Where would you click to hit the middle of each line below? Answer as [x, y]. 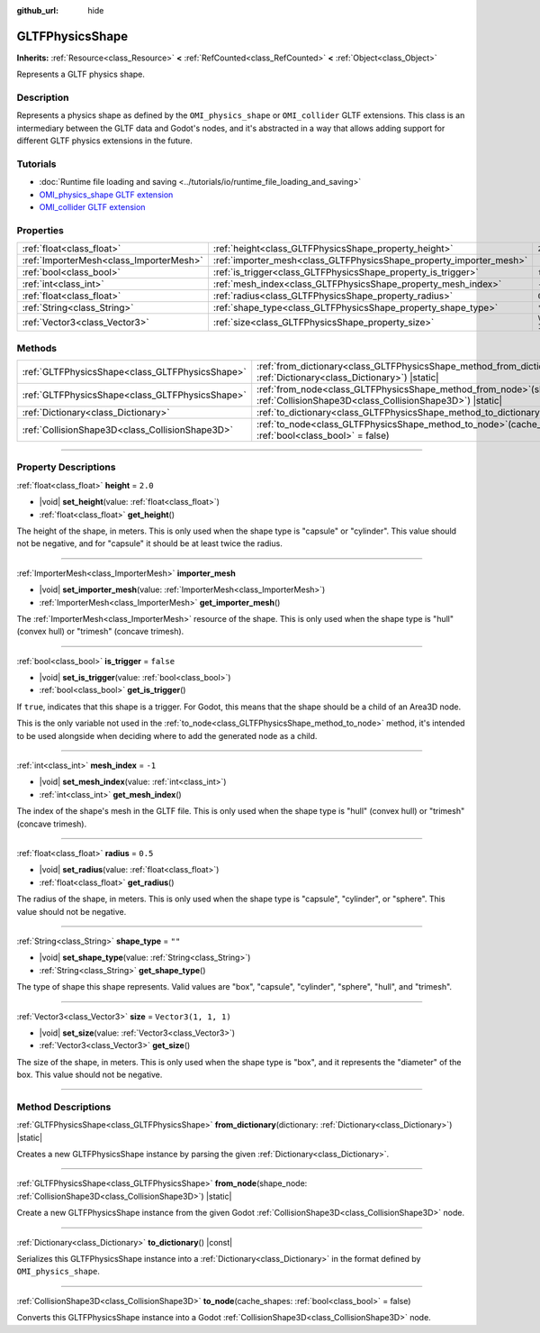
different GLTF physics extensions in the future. [104, 141]
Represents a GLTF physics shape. [81, 74]
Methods [37, 348]
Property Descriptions [66, 467]
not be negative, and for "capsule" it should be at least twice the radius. [149, 543]
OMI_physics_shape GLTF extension [106, 195]
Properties [40, 230]
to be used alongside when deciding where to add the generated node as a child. [167, 735]
